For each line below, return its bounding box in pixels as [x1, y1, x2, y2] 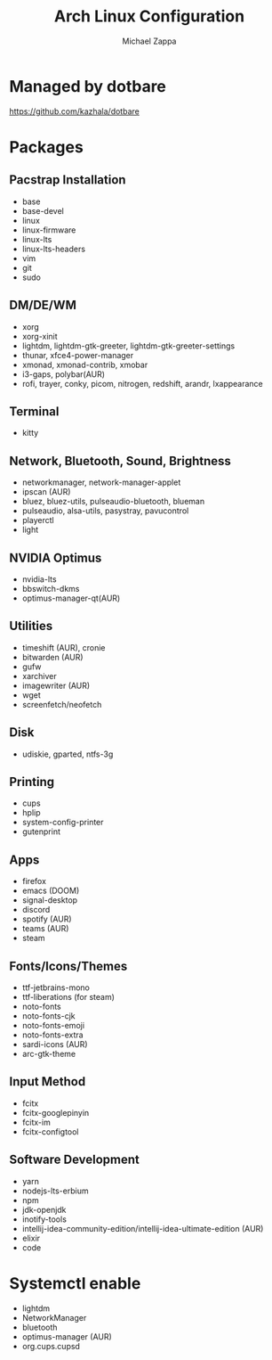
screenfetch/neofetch [21, 699, 102, 709]
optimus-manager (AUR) [21, 1331, 113, 1342]
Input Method [9, 1074, 86, 1089]
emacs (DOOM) [21, 885, 80, 897]
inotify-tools [21, 1214, 67, 1225]
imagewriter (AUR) [21, 680, 91, 691]
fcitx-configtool [21, 1126, 79, 1137]
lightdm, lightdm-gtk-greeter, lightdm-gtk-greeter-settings [21, 340, 236, 351]
